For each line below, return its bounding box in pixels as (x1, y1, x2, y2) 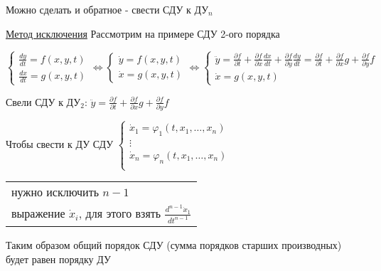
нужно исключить (11, 184, 99, 201)
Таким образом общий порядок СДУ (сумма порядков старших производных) (6, 238, 342, 253)
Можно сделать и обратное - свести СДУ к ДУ (6, 2, 209, 16)
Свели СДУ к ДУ (6, 94, 81, 109)
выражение (11, 205, 65, 222)
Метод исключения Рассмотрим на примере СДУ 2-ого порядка (6, 26, 280, 41)
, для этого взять (78, 205, 161, 222)
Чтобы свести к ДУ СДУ (6, 137, 114, 152)
